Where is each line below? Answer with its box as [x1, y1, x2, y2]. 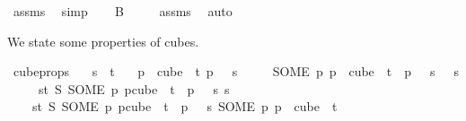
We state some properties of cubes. [7, 31, 199, 50]
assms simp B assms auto [13, 2, 233, 20]
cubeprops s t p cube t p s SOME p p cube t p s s [13, 62, 460, 81]
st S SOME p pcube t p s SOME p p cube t [31, 97, 338, 116]
